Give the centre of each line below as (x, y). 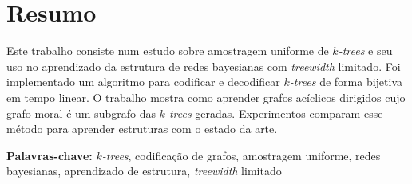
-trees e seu (365, 51)
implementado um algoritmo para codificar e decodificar (143, 82)
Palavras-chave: (50, 155)
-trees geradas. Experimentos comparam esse (274, 113)
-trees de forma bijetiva (346, 82)
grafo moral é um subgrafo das (81, 113)
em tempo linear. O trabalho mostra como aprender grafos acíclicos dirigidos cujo (206, 97)
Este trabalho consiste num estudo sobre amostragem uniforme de (168, 51)
